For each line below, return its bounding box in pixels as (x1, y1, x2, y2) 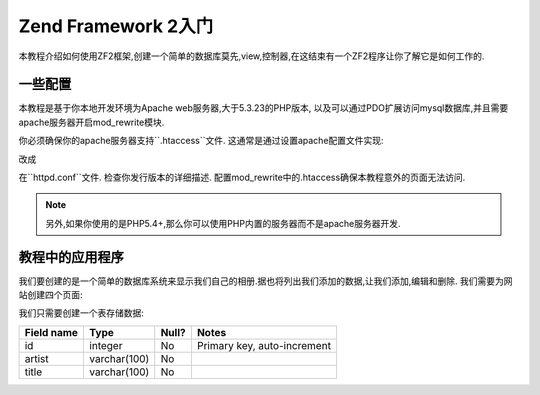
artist (24, 351, 49, 365)
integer (89, 338, 123, 352)
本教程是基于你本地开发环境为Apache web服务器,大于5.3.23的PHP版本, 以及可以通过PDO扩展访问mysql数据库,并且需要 (18, 102, 509, 114)
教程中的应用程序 (18, 248, 124, 265)
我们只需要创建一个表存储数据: (18, 307, 145, 319)
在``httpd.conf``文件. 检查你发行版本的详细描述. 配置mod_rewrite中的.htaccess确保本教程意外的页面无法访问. (18, 171, 466, 184)
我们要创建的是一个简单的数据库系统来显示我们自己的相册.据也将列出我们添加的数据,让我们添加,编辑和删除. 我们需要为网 (18, 275, 514, 287)
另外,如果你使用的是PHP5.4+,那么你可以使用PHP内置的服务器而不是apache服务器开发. (45, 217, 401, 229)
